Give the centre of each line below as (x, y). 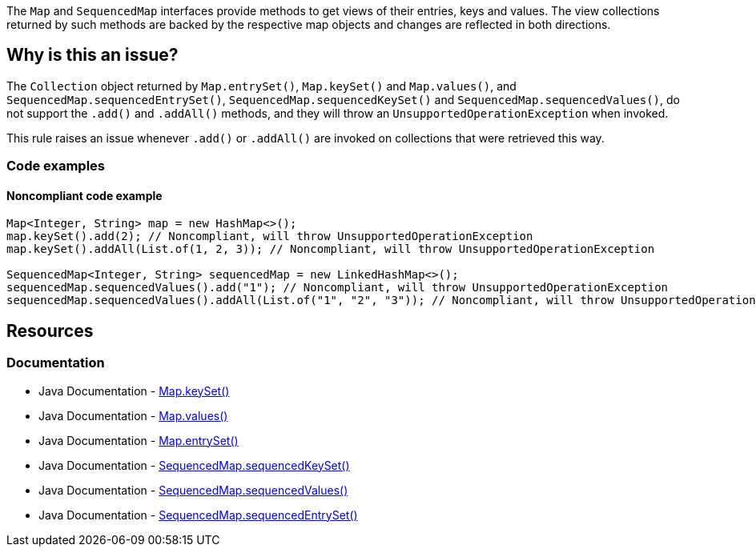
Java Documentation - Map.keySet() (134, 391)
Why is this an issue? (92, 55)
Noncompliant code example (84, 195)
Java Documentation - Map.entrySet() (139, 440)
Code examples (56, 166)
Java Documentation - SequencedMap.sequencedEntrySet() (198, 515)
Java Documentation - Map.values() (133, 415)
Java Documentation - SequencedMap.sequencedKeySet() (194, 465)
